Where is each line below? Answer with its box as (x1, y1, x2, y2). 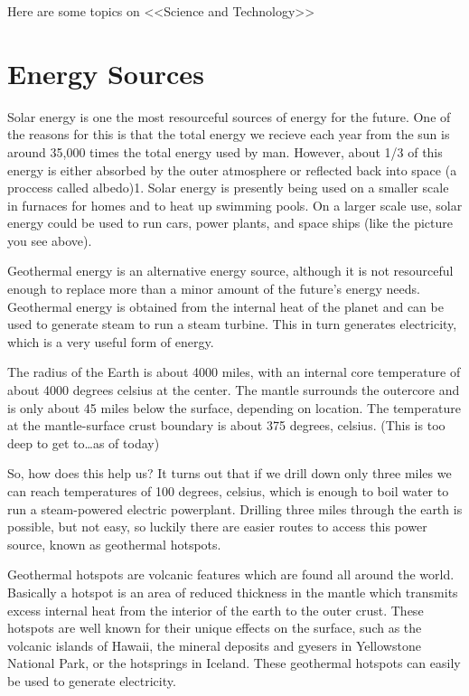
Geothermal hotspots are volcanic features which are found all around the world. (7, 565, 455, 584)
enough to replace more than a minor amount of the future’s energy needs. (7, 279, 420, 298)
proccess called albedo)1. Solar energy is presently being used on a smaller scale (7, 178, 449, 197)
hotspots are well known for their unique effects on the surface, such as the (7, 618, 422, 637)
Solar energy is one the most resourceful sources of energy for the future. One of (7, 107, 451, 126)
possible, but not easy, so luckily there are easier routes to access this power (7, 517, 427, 536)
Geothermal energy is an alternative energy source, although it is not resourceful (7, 261, 454, 280)
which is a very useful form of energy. (7, 332, 214, 351)
